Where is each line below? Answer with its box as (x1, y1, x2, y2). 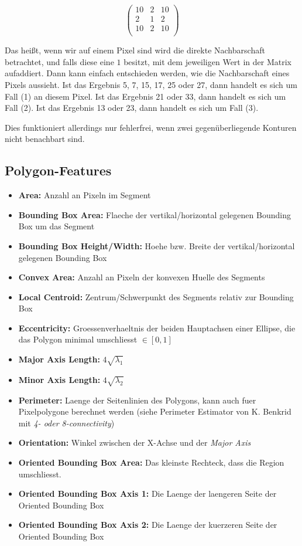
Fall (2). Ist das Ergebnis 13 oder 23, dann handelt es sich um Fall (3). (5, 101, 259, 114)
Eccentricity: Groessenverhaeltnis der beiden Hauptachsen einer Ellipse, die (18, 321, 296, 334)
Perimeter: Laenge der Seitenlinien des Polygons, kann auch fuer (18, 394, 256, 406)
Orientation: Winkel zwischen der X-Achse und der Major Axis (18, 436, 251, 449)
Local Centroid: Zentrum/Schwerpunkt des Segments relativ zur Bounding (18, 290, 294, 303)
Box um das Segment (18, 220, 95, 232)
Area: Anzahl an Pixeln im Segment (18, 189, 151, 201)
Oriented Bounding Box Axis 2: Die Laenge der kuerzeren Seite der (18, 518, 277, 531)
